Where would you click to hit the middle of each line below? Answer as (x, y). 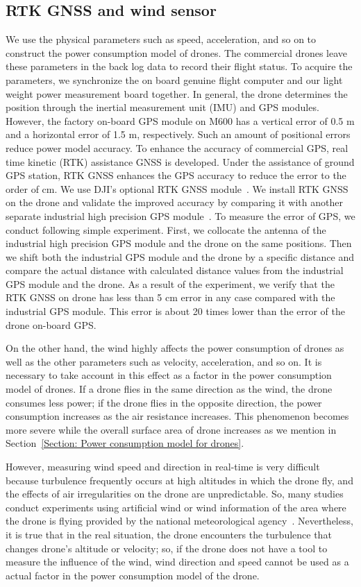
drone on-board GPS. (51, 324)
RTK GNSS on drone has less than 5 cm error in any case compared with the (170, 297)
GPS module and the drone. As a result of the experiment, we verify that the (170, 283)
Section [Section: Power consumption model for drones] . (125, 443)
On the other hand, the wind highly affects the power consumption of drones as (175, 348)
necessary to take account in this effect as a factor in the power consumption (169, 375)
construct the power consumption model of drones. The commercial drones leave (177, 52)
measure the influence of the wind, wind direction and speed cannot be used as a (177, 562)
